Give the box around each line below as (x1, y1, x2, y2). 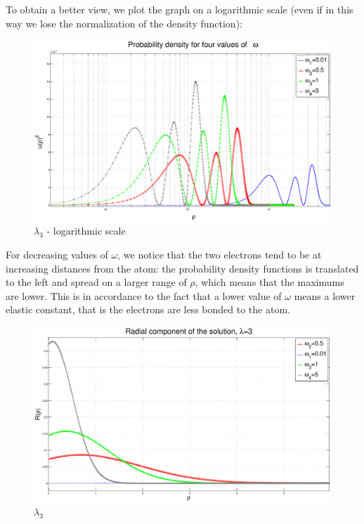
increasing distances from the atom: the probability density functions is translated (6, 261, 359, 275)
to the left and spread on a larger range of (6, 275, 187, 289)
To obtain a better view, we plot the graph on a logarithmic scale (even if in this (6, 2, 353, 16)
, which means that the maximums (195, 275, 344, 289)
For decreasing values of (6, 247, 108, 261)
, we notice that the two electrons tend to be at (117, 247, 322, 261)
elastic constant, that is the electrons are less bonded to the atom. (6, 302, 290, 317)
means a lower (294, 288, 356, 303)
